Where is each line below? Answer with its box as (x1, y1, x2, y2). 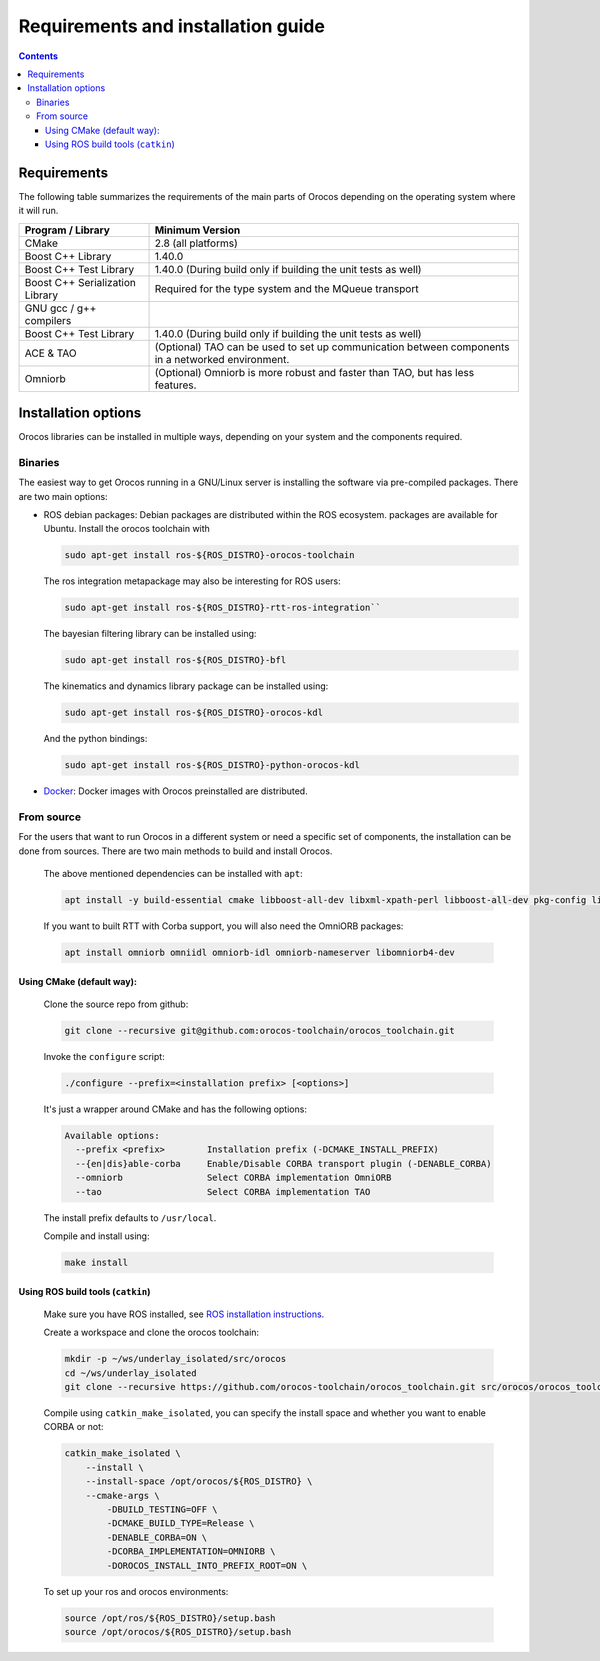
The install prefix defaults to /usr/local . (43, 1211, 217, 1224)
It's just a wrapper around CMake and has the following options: (43, 1103, 307, 1115)
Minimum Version (154, 223, 241, 237)
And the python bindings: (43, 733, 148, 745)
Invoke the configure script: (43, 1051, 165, 1063)
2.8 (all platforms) (154, 236, 239, 250)
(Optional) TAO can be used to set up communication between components (154, 340, 510, 354)
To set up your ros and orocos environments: (43, 1585, 229, 1597)
